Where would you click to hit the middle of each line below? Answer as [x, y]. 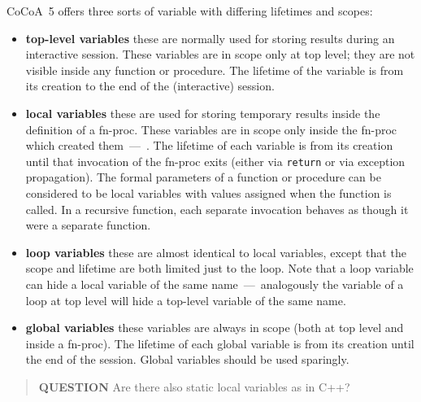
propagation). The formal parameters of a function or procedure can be [203, 177]
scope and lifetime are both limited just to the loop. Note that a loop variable [219, 268]
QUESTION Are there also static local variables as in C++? [194, 386]
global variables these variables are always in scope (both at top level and [215, 328]
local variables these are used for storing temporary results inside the [203, 113]
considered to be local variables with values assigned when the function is [208, 193]
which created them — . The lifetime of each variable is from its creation [209, 145]
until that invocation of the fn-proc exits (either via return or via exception [215, 161]
